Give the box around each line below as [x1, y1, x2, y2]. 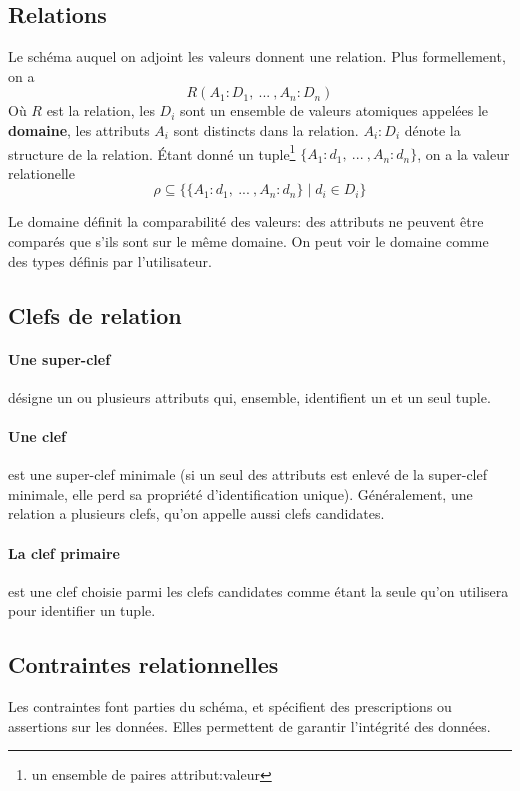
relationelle [8, 162, 75, 183]
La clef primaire [8, 542, 120, 563]
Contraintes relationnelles [8, 649, 279, 680]
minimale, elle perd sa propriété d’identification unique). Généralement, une [8, 483, 473, 504]
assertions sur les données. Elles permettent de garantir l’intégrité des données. [8, 715, 491, 736]
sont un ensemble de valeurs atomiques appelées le [180, 100, 489, 121]
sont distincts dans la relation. [173, 119, 359, 140]
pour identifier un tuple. [8, 600, 156, 621]
